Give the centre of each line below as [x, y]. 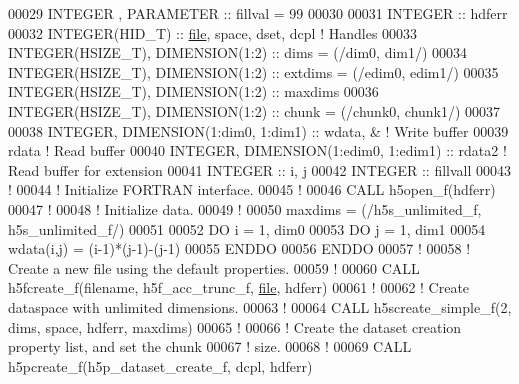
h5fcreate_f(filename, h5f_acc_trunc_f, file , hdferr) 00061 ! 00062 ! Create [239, 287]
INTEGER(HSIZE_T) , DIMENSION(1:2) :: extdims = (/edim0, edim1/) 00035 [253, 71]
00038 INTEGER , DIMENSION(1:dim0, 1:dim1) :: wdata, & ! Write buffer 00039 [258, 130]
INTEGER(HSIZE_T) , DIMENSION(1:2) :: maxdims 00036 [193, 91]
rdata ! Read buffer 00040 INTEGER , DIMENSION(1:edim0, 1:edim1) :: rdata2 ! [257, 150]
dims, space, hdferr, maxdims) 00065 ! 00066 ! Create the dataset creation [235, 326]
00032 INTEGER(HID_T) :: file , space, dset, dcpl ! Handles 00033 [213, 32]
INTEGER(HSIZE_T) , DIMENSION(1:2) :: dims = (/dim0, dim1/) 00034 [238, 52]
